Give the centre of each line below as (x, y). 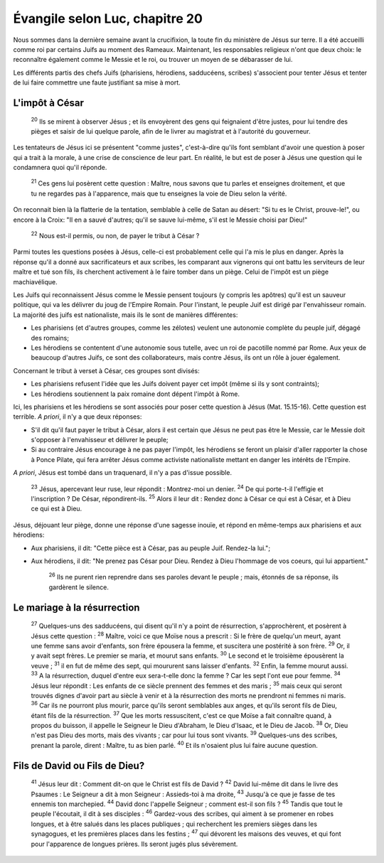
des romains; (50, 338)
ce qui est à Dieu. (57, 509)
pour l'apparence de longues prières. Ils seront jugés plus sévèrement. (134, 844)
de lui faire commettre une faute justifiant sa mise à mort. (97, 82)
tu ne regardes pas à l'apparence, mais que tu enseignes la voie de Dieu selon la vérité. (159, 193)
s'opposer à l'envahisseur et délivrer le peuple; (100, 440)
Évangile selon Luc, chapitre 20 (108, 18)
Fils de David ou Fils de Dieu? (79, 765)
